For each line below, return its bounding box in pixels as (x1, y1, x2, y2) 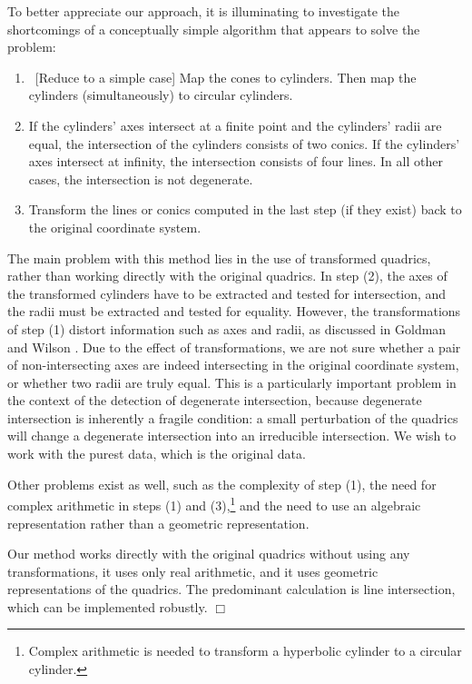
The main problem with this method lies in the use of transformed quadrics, (7, 248, 431, 267)
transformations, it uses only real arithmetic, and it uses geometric (7, 561, 379, 580)
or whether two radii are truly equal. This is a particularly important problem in (7, 372, 457, 392)
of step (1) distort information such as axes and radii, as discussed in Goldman (7, 319, 447, 338)
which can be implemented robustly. (7, 597, 208, 616)
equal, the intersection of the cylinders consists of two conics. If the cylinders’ (28, 134, 460, 153)
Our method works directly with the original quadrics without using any (7, 544, 410, 563)
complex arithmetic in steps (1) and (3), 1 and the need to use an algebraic (7, 493, 421, 514)
